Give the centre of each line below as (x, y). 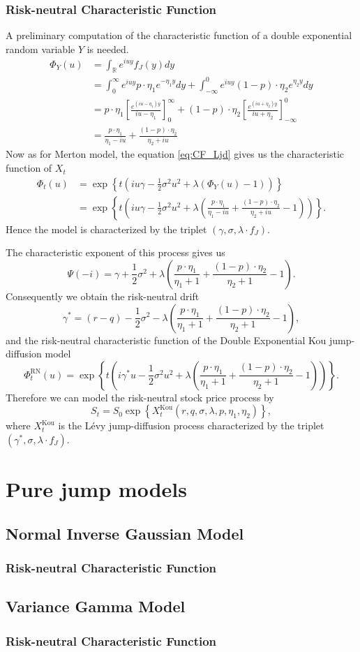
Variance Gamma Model (96, 606)
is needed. (108, 49)
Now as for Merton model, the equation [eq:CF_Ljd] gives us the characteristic (175, 154)
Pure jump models (96, 489)
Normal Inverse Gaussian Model (125, 533)
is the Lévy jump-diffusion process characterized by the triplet (191, 425)
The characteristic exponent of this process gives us (115, 252)
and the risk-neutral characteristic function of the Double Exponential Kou (166, 340)
